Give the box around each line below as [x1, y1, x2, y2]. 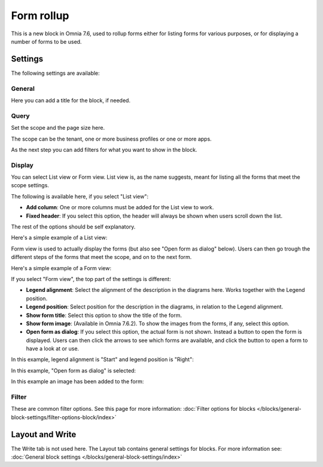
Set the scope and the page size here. [11, 124, 105, 132]
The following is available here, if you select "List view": [11, 193, 149, 200]
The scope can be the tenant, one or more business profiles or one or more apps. [11, 135, 212, 142]
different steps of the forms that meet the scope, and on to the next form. [11, 254, 192, 261]
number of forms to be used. [11, 38, 82, 45]
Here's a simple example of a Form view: [11, 264, 112, 271]
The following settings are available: [11, 69, 100, 77]
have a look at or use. [26, 345, 80, 352]
